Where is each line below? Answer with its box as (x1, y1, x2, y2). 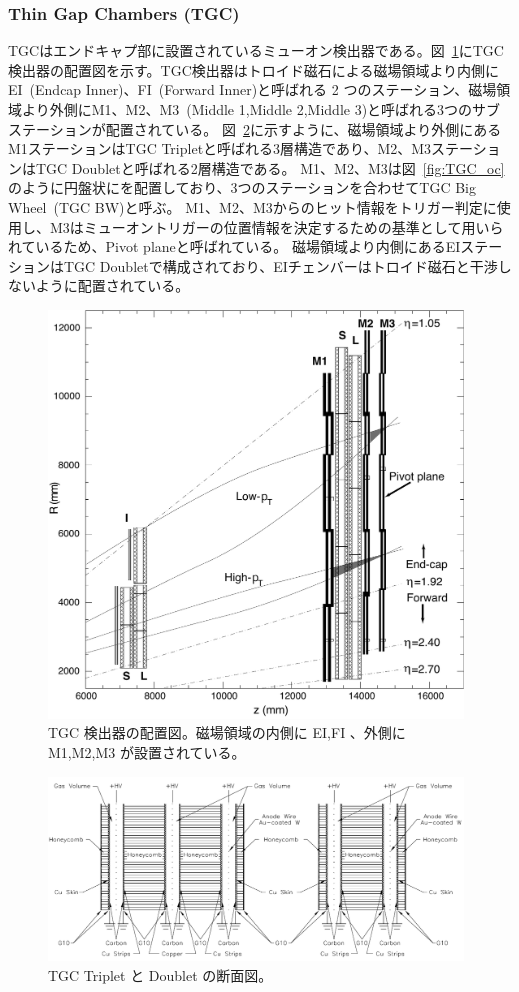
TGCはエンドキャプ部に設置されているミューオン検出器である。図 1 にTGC (8, 40, 504, 61)
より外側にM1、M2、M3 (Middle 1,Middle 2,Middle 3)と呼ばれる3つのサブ (21, 99, 501, 119)
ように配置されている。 (35, 275, 190, 296)
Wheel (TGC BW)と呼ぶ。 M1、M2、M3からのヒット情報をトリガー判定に (8, 196, 497, 217)
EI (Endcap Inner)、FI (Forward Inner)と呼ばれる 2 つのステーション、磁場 (8, 79, 497, 100)
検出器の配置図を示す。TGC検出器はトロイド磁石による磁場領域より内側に (8, 59, 500, 80)
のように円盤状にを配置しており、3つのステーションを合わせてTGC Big (8, 177, 476, 198)
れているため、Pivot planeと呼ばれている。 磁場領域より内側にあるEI (8, 236, 461, 257)
